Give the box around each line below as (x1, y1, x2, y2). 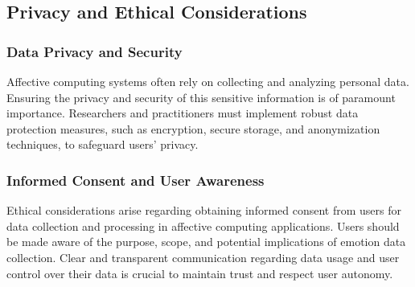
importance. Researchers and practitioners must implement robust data (6, 105, 359, 121)
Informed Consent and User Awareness (6, 170, 265, 190)
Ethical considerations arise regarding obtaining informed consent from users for (6, 202, 402, 219)
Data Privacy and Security (6, 41, 183, 61)
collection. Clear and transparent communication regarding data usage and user (6, 248, 400, 265)
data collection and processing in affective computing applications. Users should (6, 217, 400, 234)
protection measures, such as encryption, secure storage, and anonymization (6, 120, 380, 137)
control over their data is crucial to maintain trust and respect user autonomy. (6, 264, 393, 281)
